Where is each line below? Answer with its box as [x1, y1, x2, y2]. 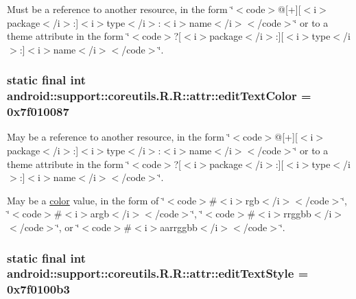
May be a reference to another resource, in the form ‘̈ [7, 130, 230, 144]
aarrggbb [160, 220, 198, 234]
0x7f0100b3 [7, 280, 70, 298]
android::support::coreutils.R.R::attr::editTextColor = [7, 87, 311, 104]
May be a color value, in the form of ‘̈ [7, 193, 165, 207]
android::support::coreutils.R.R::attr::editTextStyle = [7, 265, 309, 282]
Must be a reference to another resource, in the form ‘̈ [7, 2, 234, 16]
